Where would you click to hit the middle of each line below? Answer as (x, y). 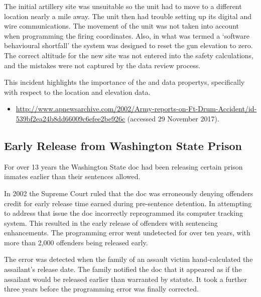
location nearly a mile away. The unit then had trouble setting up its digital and (128, 16)
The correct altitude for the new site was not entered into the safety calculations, (129, 55)
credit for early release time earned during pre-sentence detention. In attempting (128, 203)
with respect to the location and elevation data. (77, 92)
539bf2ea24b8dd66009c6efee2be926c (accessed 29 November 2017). (117, 118)
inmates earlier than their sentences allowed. (72, 176)
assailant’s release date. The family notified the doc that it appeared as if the (123, 269)
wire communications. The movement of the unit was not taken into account (121, 26)
